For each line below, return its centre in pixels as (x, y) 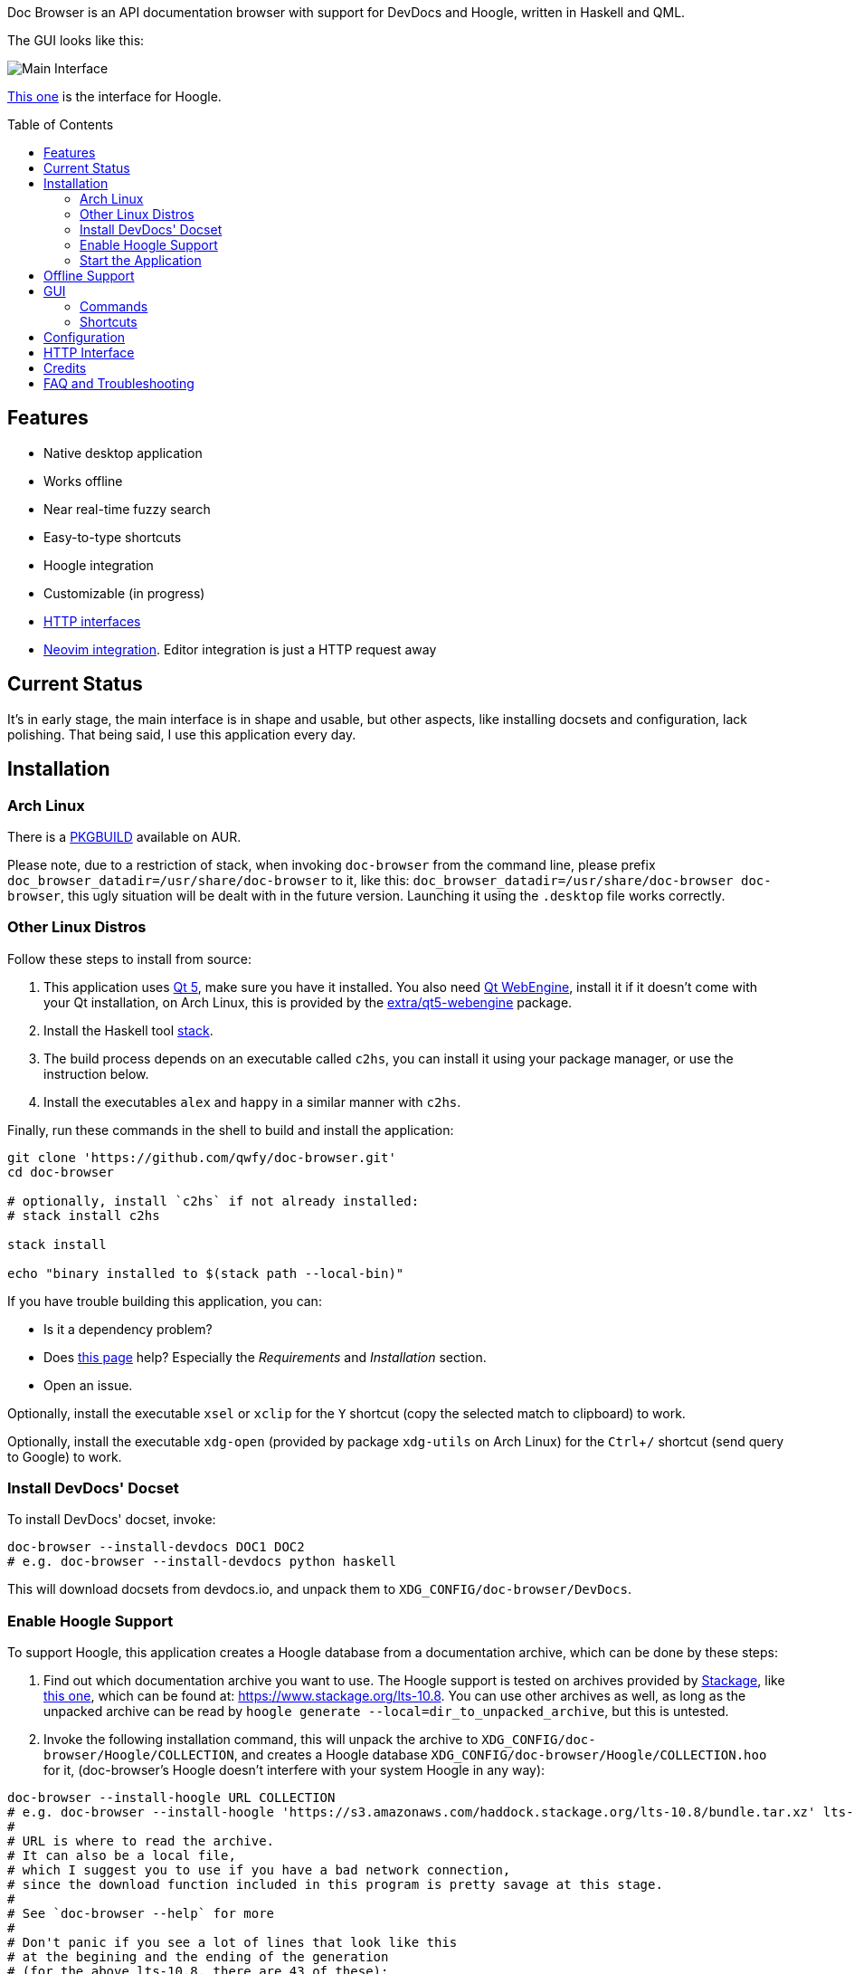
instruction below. (96, 1073)
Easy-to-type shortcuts (113, 537)
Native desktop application (123, 453)
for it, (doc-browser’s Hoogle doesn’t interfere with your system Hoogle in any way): (294, 1770)
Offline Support (89, 276)
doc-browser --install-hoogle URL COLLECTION (171, 1798)
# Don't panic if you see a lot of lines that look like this (232, 1943)
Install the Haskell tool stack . (128, 1030)
